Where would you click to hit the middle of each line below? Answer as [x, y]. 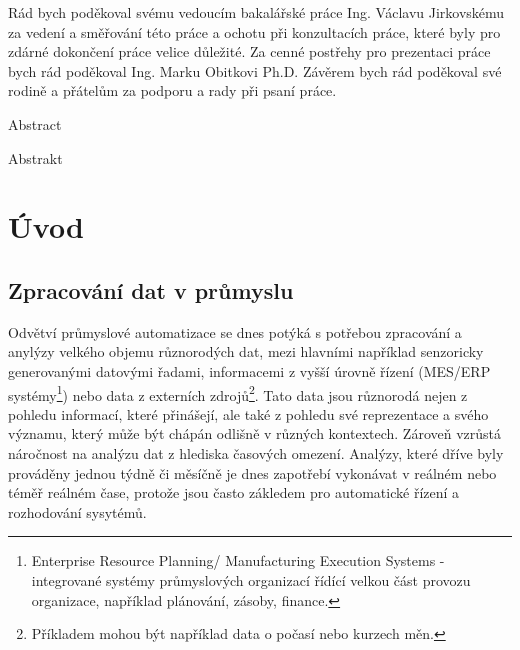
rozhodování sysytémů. [77, 511]
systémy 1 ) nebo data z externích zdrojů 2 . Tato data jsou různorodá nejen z [238, 393]
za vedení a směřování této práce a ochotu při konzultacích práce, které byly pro [254, 31]
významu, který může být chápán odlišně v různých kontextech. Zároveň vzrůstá [255, 433]
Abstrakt [35, 157]
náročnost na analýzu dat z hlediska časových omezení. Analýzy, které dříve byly [256, 452]
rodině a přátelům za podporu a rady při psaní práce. [172, 90]
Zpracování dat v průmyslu [151, 289]
